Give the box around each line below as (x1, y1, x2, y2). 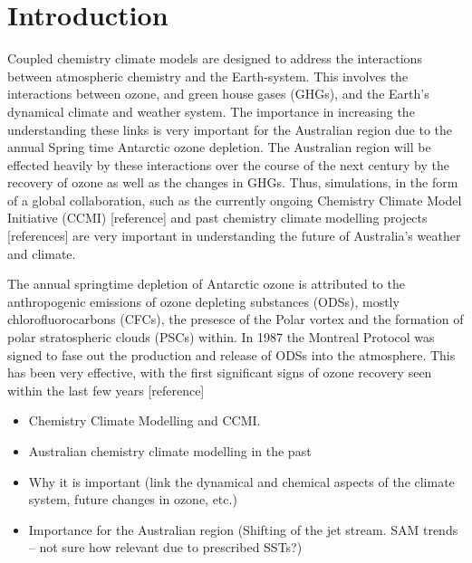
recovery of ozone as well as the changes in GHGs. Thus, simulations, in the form (7, 173, 458, 192)
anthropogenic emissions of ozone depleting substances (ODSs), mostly (7, 291, 400, 310)
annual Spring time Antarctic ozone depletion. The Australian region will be (7, 138, 431, 157)
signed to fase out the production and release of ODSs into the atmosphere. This (7, 345, 456, 364)
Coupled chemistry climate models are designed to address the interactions (7, 49, 422, 68)
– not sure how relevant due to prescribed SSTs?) (28, 538, 303, 557)
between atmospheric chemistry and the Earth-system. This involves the (7, 66, 409, 85)
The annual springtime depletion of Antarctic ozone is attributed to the (7, 274, 405, 293)
